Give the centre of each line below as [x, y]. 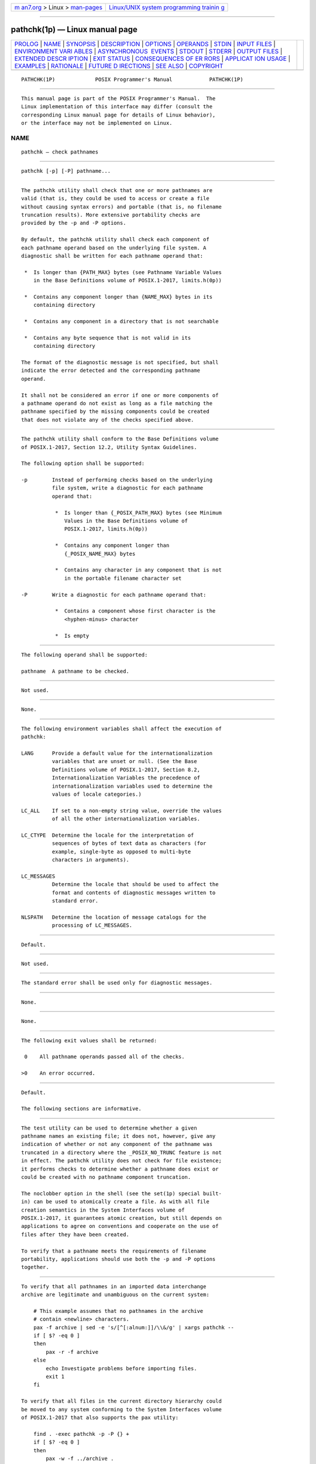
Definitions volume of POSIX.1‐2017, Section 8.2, [126, 769]
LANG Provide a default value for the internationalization [117, 753]
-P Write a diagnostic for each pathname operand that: [114, 595]
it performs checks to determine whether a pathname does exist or [120, 1169]
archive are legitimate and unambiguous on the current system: [116, 1295]
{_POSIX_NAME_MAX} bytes [100, 554]
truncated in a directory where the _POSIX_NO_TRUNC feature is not [121, 1152]
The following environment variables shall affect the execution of [121, 728]
